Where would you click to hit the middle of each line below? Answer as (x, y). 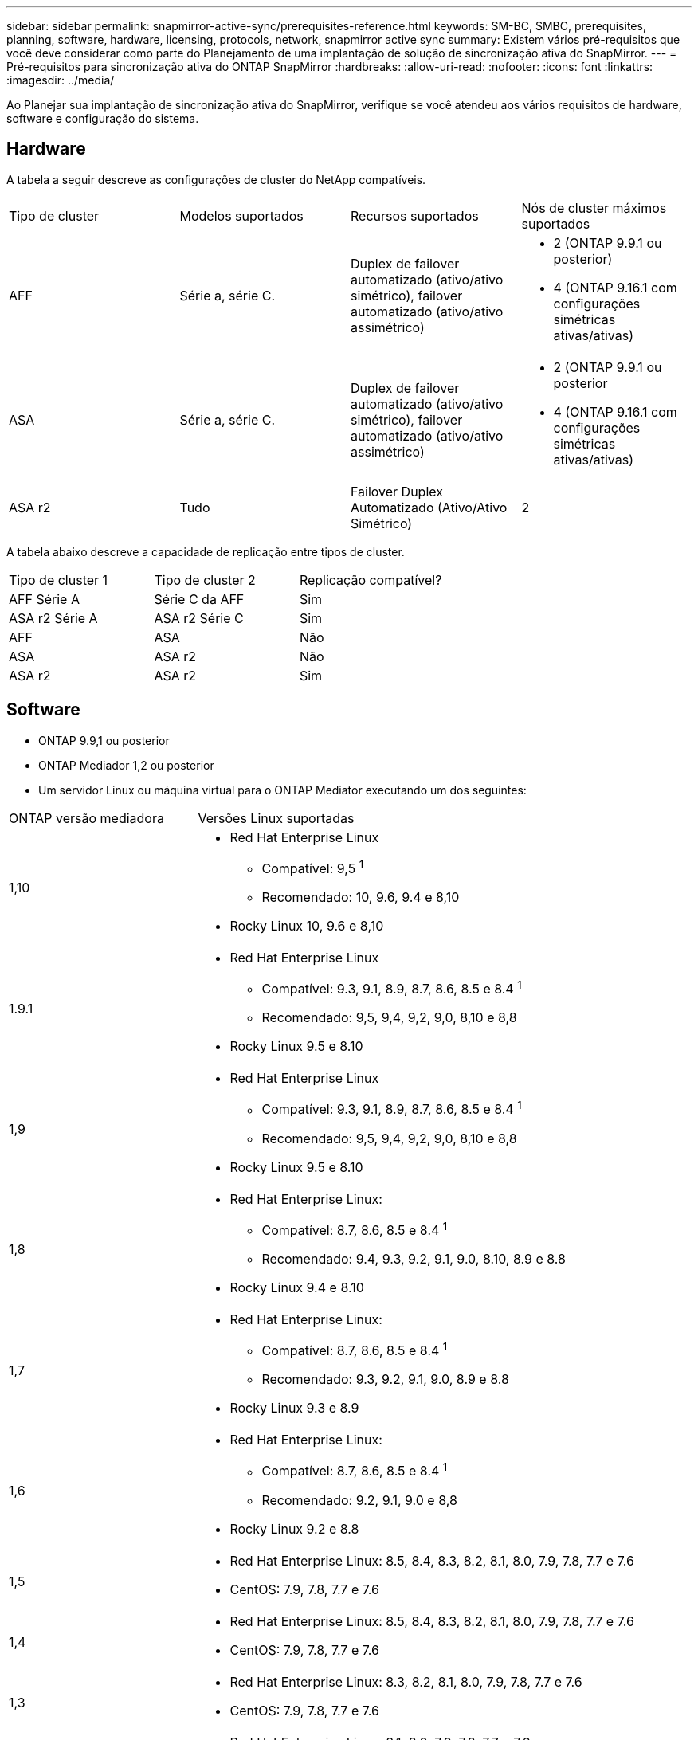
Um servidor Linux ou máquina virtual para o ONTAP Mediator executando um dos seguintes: (282, 790)
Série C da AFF (199, 599)
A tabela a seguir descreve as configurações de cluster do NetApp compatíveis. (216, 179)
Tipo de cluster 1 (59, 580)
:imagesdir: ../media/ (61, 80)
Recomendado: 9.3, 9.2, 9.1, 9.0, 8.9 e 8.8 (385, 1379)
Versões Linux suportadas (276, 818)
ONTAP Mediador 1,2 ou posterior (126, 765)
